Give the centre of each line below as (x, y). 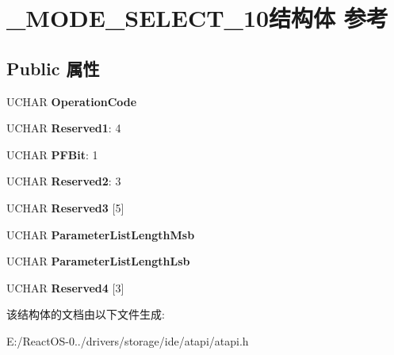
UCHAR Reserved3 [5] (65, 207)
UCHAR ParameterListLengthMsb (101, 234)
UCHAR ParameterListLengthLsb (98, 261)
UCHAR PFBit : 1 (52, 154)
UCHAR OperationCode (72, 101)
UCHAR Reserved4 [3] (65, 287)
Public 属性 (53, 68)
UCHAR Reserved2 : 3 (64, 181)
